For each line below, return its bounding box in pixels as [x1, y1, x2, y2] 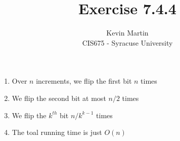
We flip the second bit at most [12, 92, 106, 103]
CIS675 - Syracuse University [82, 37, 173, 48]
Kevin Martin [106, 27, 149, 38]
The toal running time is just [12, 127, 102, 137]
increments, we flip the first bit [36, 76, 132, 86]
